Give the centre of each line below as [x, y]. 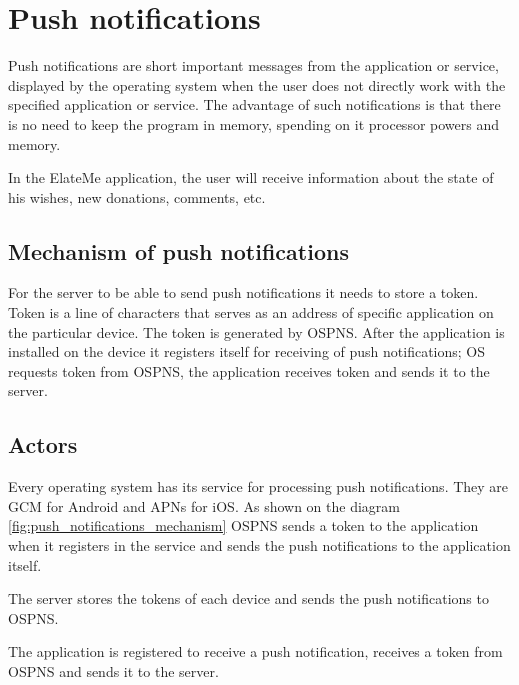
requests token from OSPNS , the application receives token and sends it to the [249, 370]
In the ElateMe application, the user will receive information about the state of [251, 177]
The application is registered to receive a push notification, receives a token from [255, 651]
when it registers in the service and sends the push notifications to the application [259, 545]
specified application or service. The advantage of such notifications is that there [254, 104]
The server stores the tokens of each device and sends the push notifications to [248, 598]
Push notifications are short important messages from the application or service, [253, 65]
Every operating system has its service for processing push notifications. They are [258, 486]
